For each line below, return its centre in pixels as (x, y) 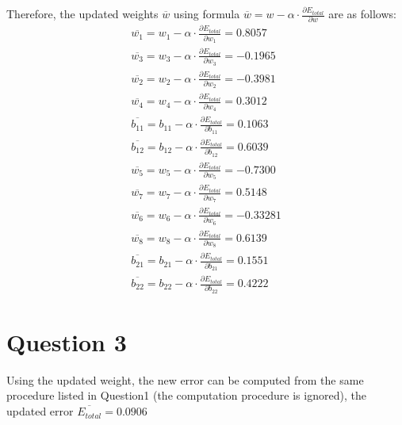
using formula (207, 13)
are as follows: (362, 13)
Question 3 (67, 341)
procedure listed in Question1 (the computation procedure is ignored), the (186, 395)
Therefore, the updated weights (82, 13)
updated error (40, 411)
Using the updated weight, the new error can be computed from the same (185, 379)
